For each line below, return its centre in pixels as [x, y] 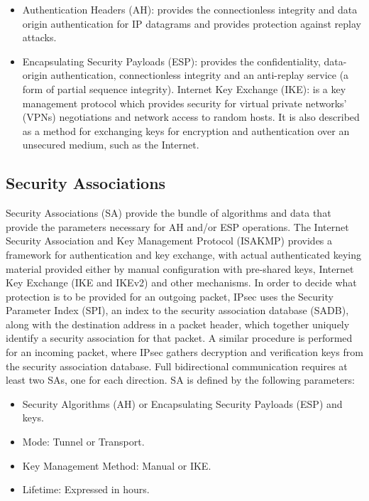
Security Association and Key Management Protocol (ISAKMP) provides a [169, 241]
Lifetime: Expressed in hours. [86, 489]
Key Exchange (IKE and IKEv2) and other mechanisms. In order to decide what [181, 282]
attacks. [39, 37]
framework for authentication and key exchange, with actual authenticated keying [184, 254]
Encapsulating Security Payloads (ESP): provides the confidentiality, [171, 61]
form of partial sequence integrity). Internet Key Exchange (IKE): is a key [184, 88]
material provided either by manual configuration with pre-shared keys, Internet [180, 268]
